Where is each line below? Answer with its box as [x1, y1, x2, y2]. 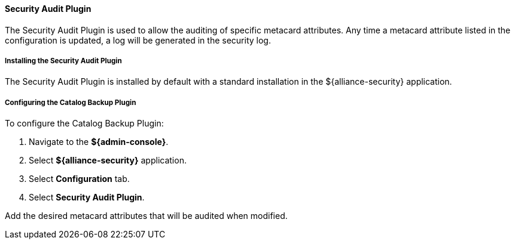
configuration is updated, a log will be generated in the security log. [5, 35, 271, 45]
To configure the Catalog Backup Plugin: [5, 118, 164, 129]
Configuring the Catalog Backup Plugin [5, 98, 136, 107]
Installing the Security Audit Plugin [5, 57, 122, 65]
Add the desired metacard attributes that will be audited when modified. [5, 211, 288, 221]
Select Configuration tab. [29, 174, 130, 184]
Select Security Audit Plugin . [29, 192, 145, 203]
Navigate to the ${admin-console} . [29, 137, 169, 147]
